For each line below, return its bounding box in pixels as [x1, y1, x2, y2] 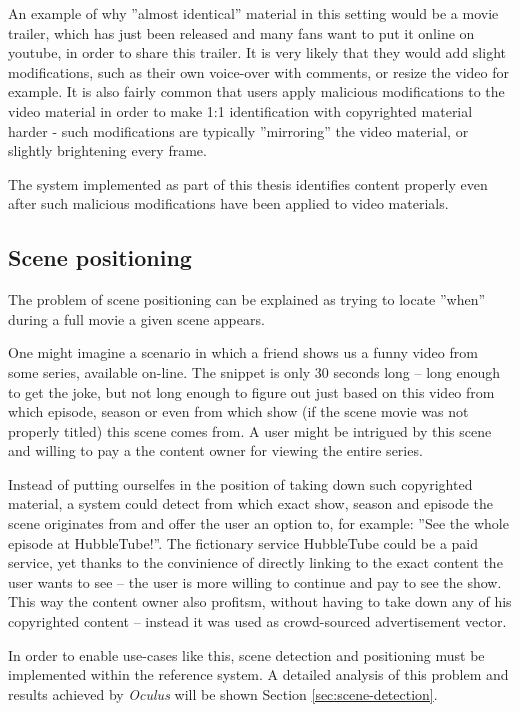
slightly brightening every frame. [8, 140, 207, 161]
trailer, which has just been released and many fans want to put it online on [8, 22, 475, 43]
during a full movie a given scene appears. [8, 308, 265, 329]
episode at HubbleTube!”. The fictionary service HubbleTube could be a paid [8, 532, 479, 553]
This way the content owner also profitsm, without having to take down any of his [8, 591, 512, 612]
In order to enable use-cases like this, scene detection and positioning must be [8, 644, 485, 665]
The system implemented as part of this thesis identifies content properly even [8, 173, 488, 194]
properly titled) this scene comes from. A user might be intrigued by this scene [8, 420, 492, 441]
